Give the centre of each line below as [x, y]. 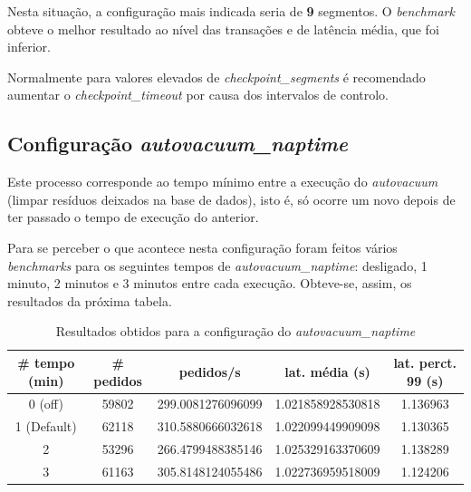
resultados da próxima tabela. [90, 300]
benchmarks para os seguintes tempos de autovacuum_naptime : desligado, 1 [217, 265]
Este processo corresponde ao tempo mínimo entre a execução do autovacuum [223, 182]
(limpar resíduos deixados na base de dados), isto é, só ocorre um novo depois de [231, 199]
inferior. [29, 47]
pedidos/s [210, 371]
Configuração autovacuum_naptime [178, 144]
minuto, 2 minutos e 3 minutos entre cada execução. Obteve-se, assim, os [210, 283]
